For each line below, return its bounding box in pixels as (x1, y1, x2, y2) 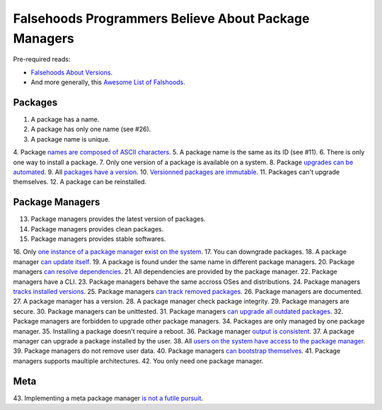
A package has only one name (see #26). (30, 125, 151, 134)
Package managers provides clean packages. (30, 224, 164, 233)
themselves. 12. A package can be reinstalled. (13, 178, 147, 186)
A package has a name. (30, 115, 100, 124)
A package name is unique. (30, 135, 110, 143)
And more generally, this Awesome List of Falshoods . (30, 78, 185, 86)
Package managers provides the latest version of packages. (30, 215, 206, 223)
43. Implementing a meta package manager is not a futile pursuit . (13, 394, 204, 402)
